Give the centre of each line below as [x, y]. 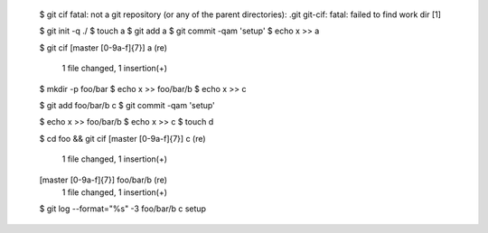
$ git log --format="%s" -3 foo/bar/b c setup [123, 209]
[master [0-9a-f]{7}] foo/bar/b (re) [103, 180]
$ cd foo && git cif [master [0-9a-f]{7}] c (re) [123, 138]
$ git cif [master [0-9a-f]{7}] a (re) [103, 47]
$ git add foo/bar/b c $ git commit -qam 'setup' [127, 105]
